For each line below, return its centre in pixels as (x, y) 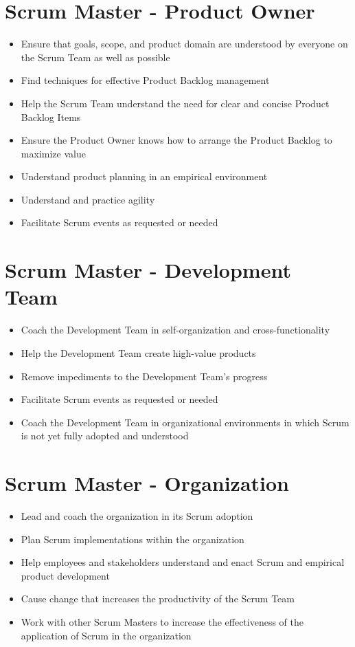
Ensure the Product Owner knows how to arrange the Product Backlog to (176, 140)
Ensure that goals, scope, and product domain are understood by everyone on (184, 44)
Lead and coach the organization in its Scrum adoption (137, 516)
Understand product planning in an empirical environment (144, 176)
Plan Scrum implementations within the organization (133, 539)
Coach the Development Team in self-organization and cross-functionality (175, 330)
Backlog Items (51, 117)
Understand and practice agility (88, 199)
